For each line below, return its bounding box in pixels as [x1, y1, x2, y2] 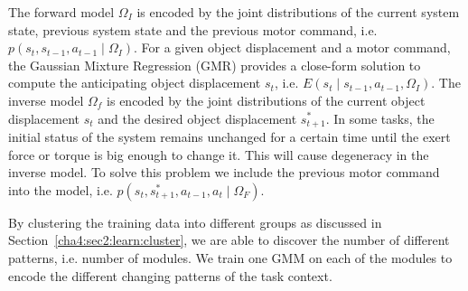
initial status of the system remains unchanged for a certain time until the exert [8, 127, 451, 146]
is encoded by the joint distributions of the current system [136, 3, 460, 21]
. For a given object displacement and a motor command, [134, 38, 451, 57]
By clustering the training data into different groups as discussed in [8, 212, 382, 231]
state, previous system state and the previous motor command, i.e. [8, 20, 378, 39]
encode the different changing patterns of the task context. [8, 266, 332, 285]
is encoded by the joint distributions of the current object [107, 90, 426, 109]
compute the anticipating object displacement [8, 73, 261, 92]
